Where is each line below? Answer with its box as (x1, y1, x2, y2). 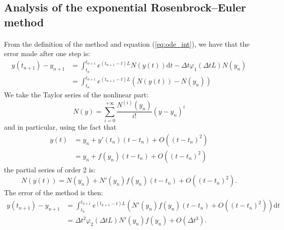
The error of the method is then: (4, 187, 103, 198)
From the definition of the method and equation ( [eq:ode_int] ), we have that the (4, 38, 250, 49)
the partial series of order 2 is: (4, 164, 96, 174)
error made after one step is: (4, 48, 90, 59)
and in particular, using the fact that (4, 122, 117, 132)
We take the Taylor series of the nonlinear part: (4, 89, 149, 100)
